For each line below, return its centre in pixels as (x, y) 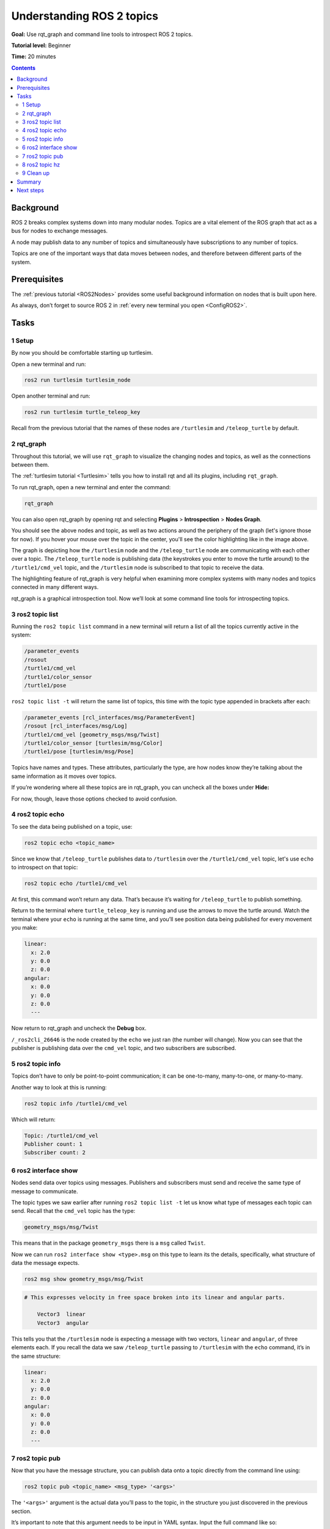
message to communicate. (45, 1191)
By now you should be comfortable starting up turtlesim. (82, 353)
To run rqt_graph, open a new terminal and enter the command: (91, 487)
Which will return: (34, 1119)
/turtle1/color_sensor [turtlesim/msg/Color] (94, 743)
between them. (30, 464)
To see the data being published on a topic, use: (72, 826)
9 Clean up (36, 173)
